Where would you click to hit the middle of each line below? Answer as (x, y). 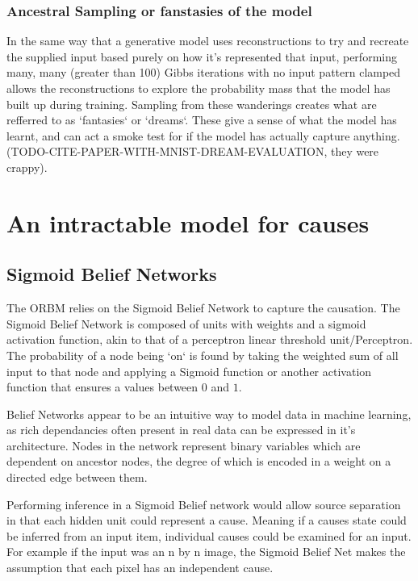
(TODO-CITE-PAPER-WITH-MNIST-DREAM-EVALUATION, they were (193, 151)
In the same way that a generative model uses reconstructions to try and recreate (208, 41)
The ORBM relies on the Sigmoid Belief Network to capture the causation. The (203, 308)
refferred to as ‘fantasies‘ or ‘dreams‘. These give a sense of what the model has (202, 120)
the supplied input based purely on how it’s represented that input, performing (202, 56)
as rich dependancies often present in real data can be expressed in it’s (181, 430)
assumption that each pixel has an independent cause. (140, 568)
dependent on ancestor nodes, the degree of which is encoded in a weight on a (199, 461)
